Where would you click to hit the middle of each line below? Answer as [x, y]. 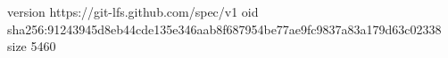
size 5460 [32, 46]
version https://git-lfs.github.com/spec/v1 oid [133, 11]
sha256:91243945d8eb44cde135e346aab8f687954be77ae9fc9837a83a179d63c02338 [224, 29]
